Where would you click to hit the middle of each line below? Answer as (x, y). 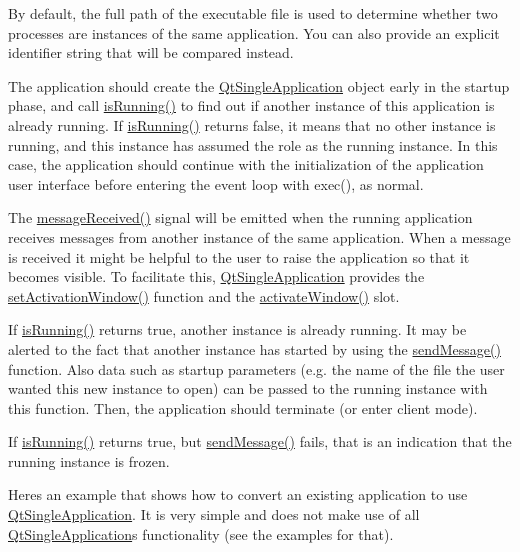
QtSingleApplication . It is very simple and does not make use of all (214, 514)
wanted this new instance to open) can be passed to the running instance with (248, 388)
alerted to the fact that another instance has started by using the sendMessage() (254, 348)
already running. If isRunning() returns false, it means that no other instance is (252, 124)
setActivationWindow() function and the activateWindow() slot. (204, 295)
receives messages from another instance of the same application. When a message (259, 236)
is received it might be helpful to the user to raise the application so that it (239, 256)
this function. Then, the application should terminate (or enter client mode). (243, 407)
